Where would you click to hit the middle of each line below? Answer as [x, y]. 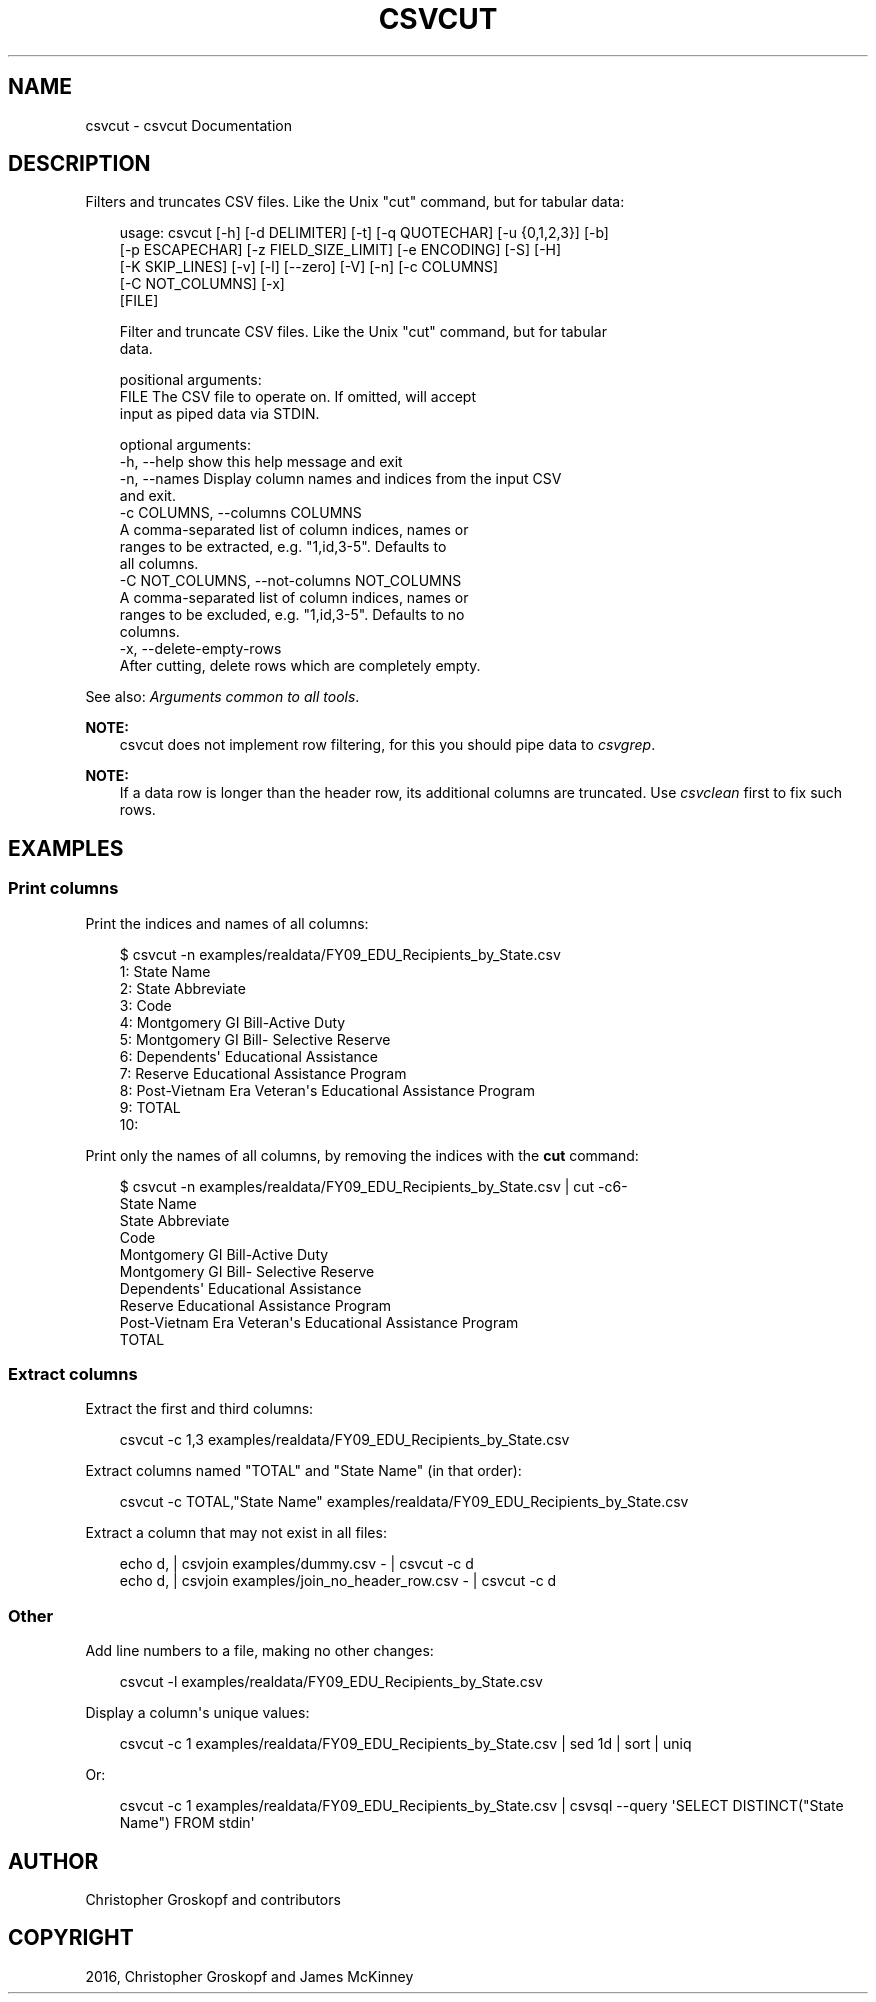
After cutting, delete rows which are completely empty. [300, 666]
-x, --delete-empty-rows [200, 649]
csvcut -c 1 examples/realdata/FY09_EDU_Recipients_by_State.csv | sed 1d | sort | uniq [405, 1744]
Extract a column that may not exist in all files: [236, 1533]
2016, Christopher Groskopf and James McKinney [249, 1976]
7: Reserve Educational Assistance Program [263, 1073]
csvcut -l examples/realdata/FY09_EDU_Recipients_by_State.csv [331, 1682]
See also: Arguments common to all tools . [222, 697]
